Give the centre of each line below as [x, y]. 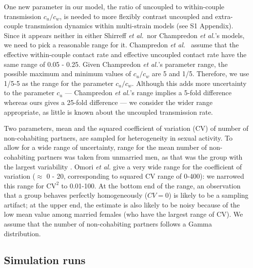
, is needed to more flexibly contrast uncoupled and [136, 16]
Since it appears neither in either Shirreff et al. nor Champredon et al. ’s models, [124, 35]
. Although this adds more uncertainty [189, 83]
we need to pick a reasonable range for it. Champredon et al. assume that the [121, 45]
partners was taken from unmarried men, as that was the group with [140, 156]
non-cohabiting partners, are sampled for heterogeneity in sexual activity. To [118, 137]
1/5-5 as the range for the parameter [59, 83]
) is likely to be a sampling [209, 195]
